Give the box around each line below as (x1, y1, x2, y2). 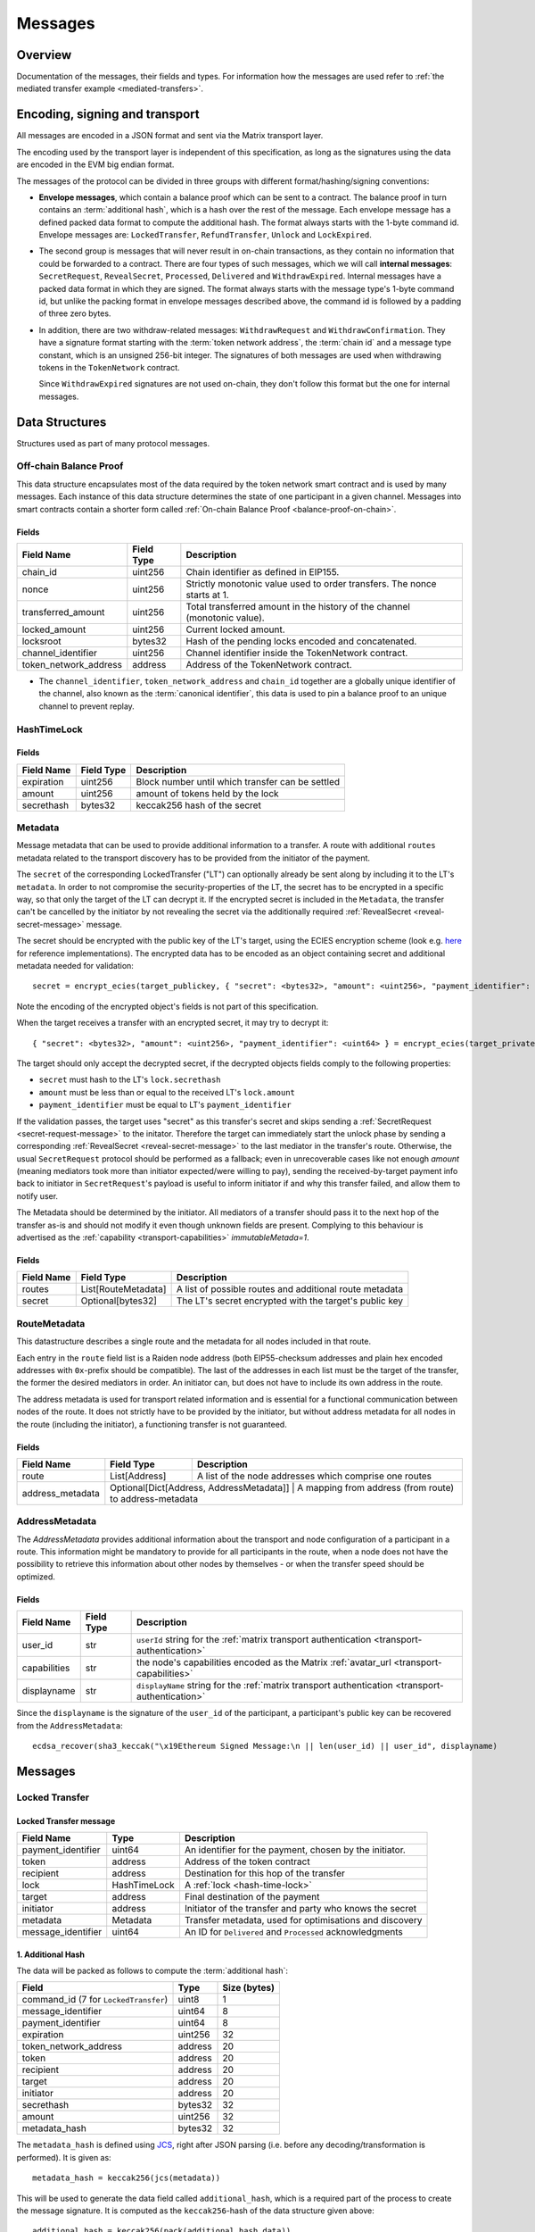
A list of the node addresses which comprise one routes (196, 1470, 432, 1482)
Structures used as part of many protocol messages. (16, 437, 210, 448)
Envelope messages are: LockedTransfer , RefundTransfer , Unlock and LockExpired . (38, 229, 372, 240)
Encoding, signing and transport (16, 107, 200, 122)
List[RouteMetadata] (80, 1283, 167, 1295)
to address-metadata (110, 1492, 199, 1504)
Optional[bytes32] (80, 1295, 158, 1307)
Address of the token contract (184, 1855, 311, 1868)
